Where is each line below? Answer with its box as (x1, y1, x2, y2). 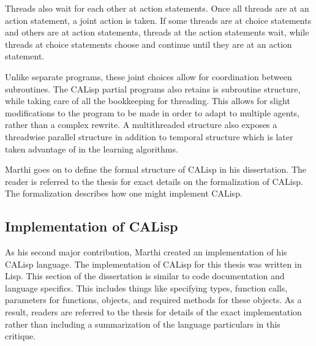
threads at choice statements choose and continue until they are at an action (5, 37, 292, 50)
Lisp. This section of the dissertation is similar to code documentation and (5, 269, 285, 282)
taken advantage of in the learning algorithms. (5, 142, 178, 155)
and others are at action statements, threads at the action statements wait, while (5, 26, 309, 39)
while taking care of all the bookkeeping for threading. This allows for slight (5, 94, 290, 107)
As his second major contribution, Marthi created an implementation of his (5, 246, 287, 258)
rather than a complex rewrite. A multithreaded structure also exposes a (5, 118, 277, 131)
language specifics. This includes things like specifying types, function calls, (5, 281, 288, 294)
